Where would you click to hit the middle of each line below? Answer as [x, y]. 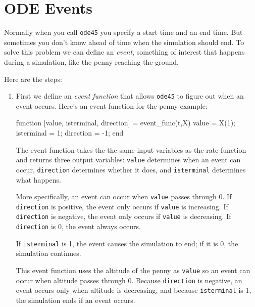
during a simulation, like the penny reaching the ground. [91, 61]
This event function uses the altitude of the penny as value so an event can [133, 270]
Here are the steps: [33, 79]
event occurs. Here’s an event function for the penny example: [112, 105]
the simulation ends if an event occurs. [75, 300]
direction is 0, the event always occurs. [78, 226]
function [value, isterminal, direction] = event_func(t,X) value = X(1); [125, 123]
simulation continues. [48, 253]
